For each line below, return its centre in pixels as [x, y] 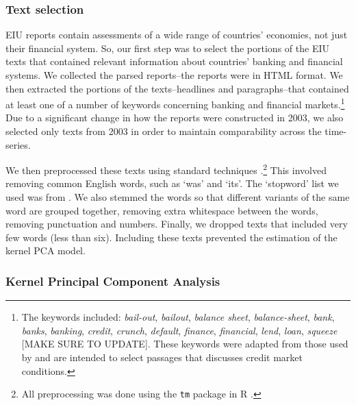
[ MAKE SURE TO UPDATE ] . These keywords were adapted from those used [185, 344]
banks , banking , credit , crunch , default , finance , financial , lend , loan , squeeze [179, 330]
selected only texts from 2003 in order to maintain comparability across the [164, 131]
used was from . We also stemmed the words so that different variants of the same [178, 197]
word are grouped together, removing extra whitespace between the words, [162, 210]
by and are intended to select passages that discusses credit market [162, 357]
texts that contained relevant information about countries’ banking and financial [174, 61]
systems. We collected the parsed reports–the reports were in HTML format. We [174, 75]
